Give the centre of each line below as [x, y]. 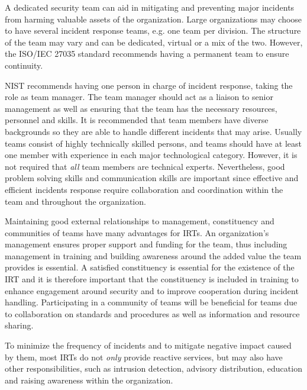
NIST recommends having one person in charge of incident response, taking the [149, 85]
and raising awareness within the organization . [89, 380]
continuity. [24, 65]
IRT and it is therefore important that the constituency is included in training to [152, 279]
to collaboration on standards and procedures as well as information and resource [152, 313]
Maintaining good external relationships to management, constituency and [140, 221]
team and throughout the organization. [75, 201]
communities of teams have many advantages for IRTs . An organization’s [137, 232]
